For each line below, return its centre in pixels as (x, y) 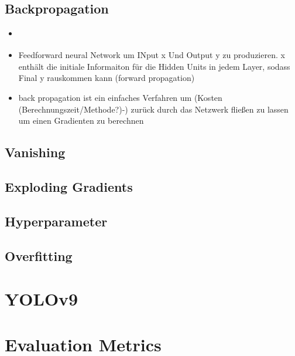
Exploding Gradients (69, 186)
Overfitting (39, 255)
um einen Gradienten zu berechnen (81, 121)
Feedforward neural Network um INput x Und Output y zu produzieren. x (152, 55)
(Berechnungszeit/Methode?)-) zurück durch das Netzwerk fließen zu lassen (153, 109)
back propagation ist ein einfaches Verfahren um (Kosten (120, 97)
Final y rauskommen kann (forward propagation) (107, 78)
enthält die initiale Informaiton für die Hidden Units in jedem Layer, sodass (154, 66)
